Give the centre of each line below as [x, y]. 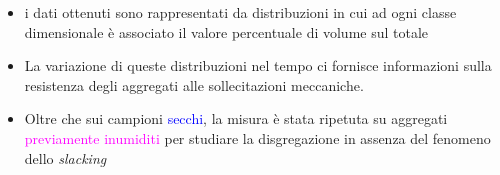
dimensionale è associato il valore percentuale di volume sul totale [226, 31]
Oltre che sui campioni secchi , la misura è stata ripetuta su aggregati [236, 118]
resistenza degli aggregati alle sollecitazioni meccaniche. [194, 84]
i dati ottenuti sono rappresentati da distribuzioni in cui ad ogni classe [240, 12]
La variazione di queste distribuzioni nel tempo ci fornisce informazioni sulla [258, 65]
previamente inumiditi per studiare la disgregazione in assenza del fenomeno [257, 137]
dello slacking [65, 157]
